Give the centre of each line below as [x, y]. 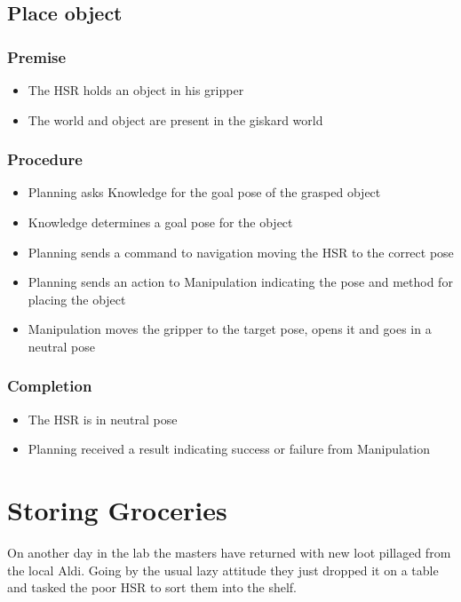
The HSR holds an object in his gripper [136, 90]
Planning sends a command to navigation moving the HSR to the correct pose [241, 252]
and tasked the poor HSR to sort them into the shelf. [152, 587]
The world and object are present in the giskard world [175, 119]
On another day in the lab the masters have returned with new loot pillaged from [229, 553]
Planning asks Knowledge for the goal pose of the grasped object [204, 192]
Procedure [45, 159]
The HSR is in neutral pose [103, 419]
